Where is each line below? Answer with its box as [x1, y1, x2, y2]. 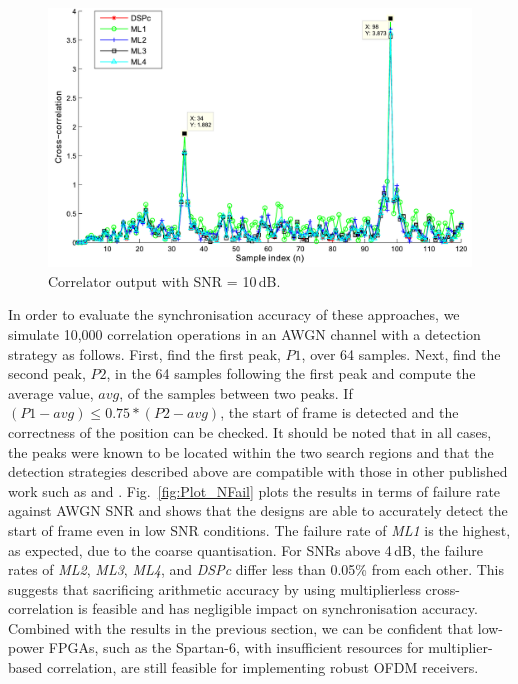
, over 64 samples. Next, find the [301, 343, 501, 364]
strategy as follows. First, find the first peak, [8, 343, 281, 364]
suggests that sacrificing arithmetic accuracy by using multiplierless [8, 578, 421, 599]
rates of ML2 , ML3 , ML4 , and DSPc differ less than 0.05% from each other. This [8, 559, 505, 580]
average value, [8, 382, 94, 403]
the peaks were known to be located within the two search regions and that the [8, 441, 494, 462]
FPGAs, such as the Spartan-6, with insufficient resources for [48, 637, 424, 658]
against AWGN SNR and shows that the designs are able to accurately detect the [8, 500, 508, 521]
